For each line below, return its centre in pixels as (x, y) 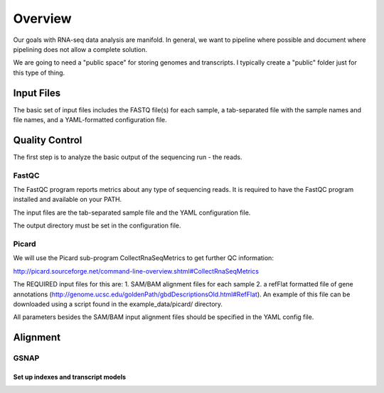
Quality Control (48, 140)
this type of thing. (39, 72)
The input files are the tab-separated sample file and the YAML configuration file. (132, 212)
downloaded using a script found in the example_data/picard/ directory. (118, 304)
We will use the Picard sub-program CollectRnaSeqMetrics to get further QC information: (143, 258)
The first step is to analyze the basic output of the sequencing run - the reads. (128, 157)
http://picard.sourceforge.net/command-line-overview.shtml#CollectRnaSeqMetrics (136, 271)
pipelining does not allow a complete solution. (80, 49)
